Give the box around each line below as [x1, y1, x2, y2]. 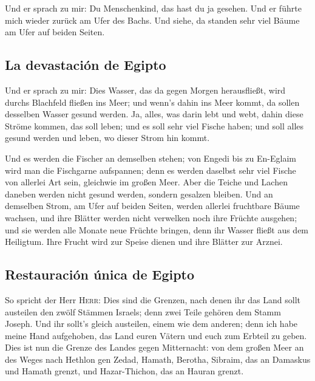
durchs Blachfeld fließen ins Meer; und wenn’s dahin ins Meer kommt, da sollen [5, 95, 300, 108]
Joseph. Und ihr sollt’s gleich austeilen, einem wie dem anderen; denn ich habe [5, 317, 298, 330]
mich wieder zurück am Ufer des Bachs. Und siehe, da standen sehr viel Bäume [5, 13, 300, 26]
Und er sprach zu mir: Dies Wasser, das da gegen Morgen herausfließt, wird [5, 83, 286, 96]
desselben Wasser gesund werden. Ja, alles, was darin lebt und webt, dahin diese [5, 108, 303, 120]
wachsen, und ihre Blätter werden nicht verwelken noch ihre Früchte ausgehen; [5, 211, 297, 224]
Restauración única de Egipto [5, 265, 195, 284]
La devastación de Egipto [5, 55, 166, 74]
